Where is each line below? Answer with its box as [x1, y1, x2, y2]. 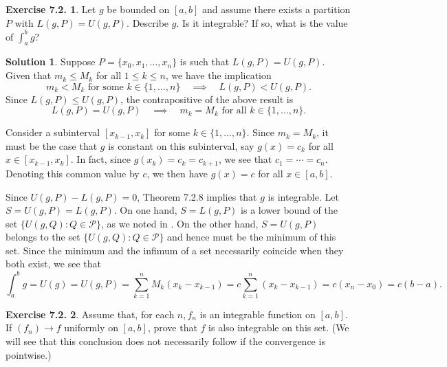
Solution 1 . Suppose [6, 54, 96, 69]
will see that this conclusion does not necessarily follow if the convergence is [6, 334, 325, 348]
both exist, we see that [6, 256, 101, 271]
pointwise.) [6, 347, 52, 362]
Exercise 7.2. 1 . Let [6, 2, 96, 16]
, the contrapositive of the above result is [120, 91, 294, 106]
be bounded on [107, 2, 170, 16]
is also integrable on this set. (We [208, 320, 349, 335]
